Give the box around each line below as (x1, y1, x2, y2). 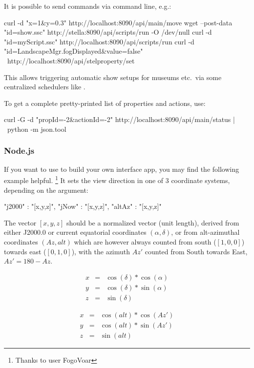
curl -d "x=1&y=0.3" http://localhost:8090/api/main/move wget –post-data (4, 17, 233, 27)
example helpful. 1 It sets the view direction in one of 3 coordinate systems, (4, 174, 230, 185)
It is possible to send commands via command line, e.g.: (4, 1, 171, 11)
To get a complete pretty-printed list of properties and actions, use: (4, 98, 206, 108)
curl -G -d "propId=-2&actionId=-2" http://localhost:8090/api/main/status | (4, 114, 235, 124)
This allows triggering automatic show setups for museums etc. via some (4, 72, 222, 82)
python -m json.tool (7, 123, 66, 134)
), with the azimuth (71, 246, 130, 256)
